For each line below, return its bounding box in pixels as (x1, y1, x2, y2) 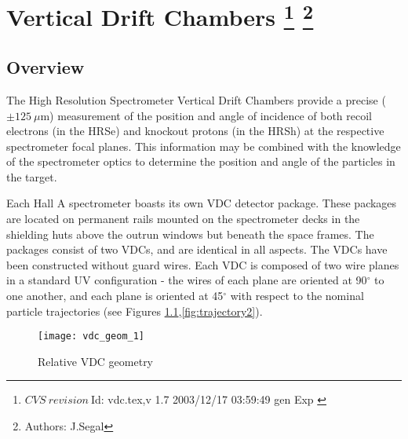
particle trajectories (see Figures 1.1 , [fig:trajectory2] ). (6, 302, 263, 319)
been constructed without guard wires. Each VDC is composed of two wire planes (6, 256, 399, 273)
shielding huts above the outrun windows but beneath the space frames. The (6, 225, 374, 242)
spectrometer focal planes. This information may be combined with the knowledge (6, 137, 401, 154)
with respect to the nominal (230, 287, 364, 304)
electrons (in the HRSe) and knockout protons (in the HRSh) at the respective (6, 123, 384, 139)
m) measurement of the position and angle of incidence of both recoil (40, 107, 373, 123)
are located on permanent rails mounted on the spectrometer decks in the (6, 210, 360, 227)
